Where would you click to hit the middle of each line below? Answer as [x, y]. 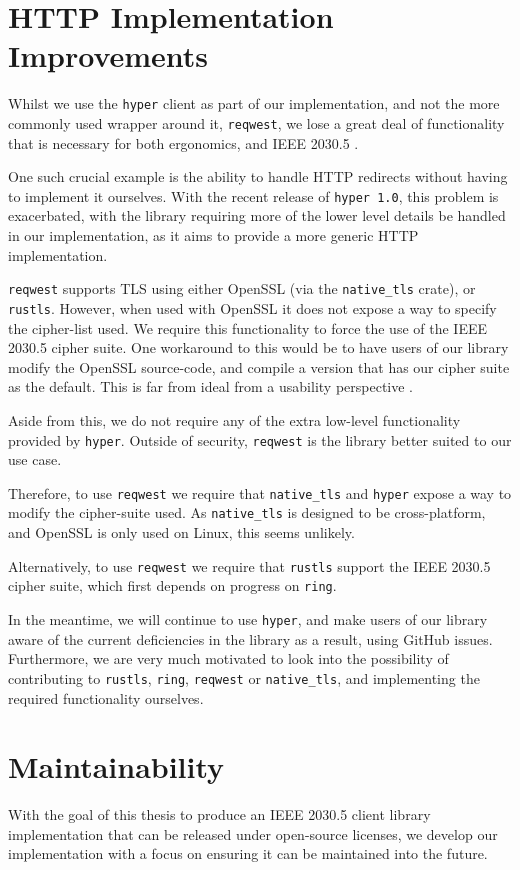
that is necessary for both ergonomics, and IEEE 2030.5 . [183, 142]
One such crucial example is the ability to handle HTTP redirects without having [258, 176]
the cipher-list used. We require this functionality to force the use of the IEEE [248, 327]
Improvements [108, 55]
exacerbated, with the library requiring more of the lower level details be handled [257, 215]
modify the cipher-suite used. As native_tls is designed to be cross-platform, [247, 512]
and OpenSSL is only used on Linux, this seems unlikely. [181, 532]
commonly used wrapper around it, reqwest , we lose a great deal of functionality [256, 122]
